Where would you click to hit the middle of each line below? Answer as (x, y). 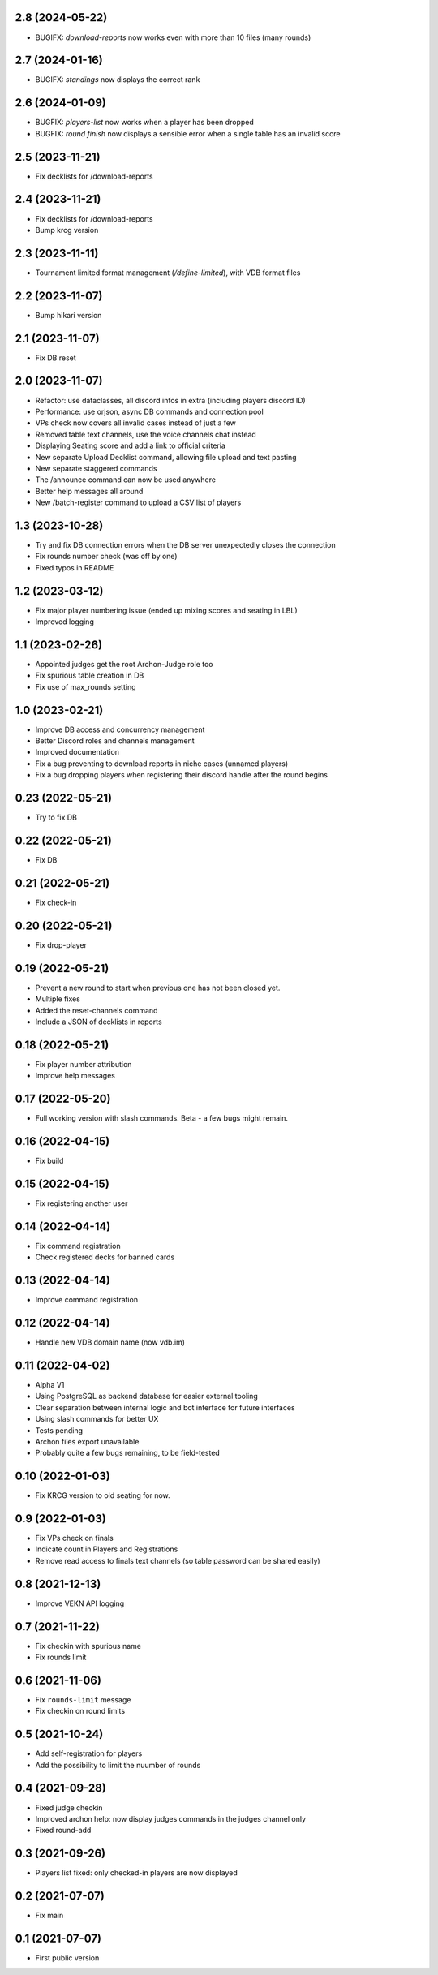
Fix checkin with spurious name (88, 1646)
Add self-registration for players (89, 1753)
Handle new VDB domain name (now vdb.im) (110, 1342)
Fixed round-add (63, 1831)
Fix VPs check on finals (74, 1538)
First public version (67, 1958)
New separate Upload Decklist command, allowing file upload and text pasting (166, 457)
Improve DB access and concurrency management (120, 729)
